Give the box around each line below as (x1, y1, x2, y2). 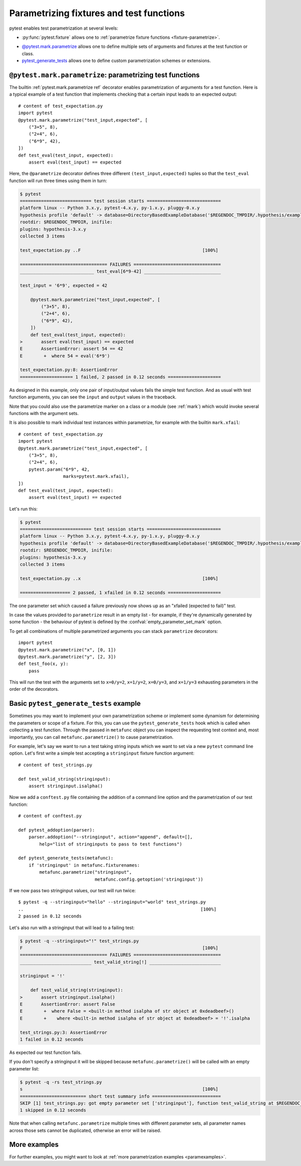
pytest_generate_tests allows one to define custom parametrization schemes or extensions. (22, 58, 211, 64)
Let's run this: (9, 506, 38, 512)
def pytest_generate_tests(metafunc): (18, 855, 114, 861)
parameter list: (9, 1065, 40, 1071)
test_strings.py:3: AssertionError (20, 1029, 107, 1035)
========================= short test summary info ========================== (20, 1093, 221, 1099)
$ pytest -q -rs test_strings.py (20, 1079, 102, 1085)
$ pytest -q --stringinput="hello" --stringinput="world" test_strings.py (18, 899, 206, 905)
